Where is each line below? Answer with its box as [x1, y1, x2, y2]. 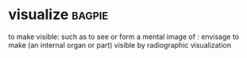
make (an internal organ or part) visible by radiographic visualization [8, 40, 232, 49]
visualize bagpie [8, 6, 109, 24]
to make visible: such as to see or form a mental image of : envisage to [8, 32, 240, 41]
